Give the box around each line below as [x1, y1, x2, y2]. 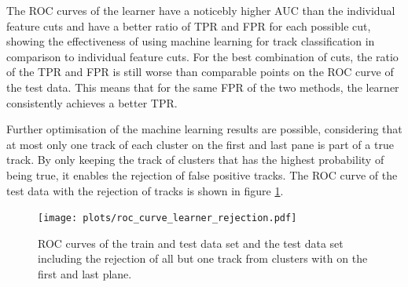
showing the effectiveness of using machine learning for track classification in [6, 33, 375, 49]
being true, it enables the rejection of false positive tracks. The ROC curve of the [6, 166, 398, 183]
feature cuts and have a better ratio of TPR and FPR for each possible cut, [6, 17, 371, 34]
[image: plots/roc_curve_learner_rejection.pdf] [38, 213, 297, 224]
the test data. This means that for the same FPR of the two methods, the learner [6, 78, 399, 95]
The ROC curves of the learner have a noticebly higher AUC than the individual [6, 2, 395, 18]
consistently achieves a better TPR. [6, 94, 178, 111]
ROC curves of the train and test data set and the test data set [38, 234, 344, 251]
